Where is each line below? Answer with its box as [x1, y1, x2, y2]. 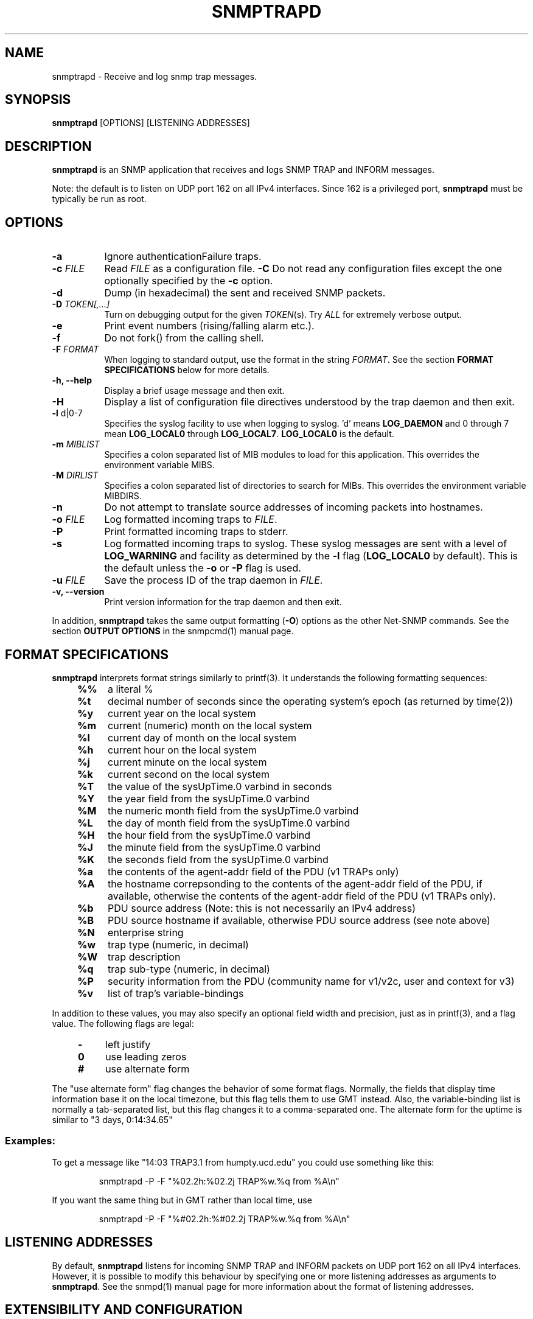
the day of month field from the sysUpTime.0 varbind [108, 816, 350, 829]
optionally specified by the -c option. [104, 275, 273, 287]
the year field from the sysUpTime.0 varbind [108, 792, 310, 805]
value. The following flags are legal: [52, 1018, 194, 1029]
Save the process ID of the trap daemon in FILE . [104, 574, 323, 587]
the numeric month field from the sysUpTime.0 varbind [108, 804, 359, 817]
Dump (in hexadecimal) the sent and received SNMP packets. [104, 287, 386, 299]
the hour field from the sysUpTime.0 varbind [108, 828, 311, 841]
